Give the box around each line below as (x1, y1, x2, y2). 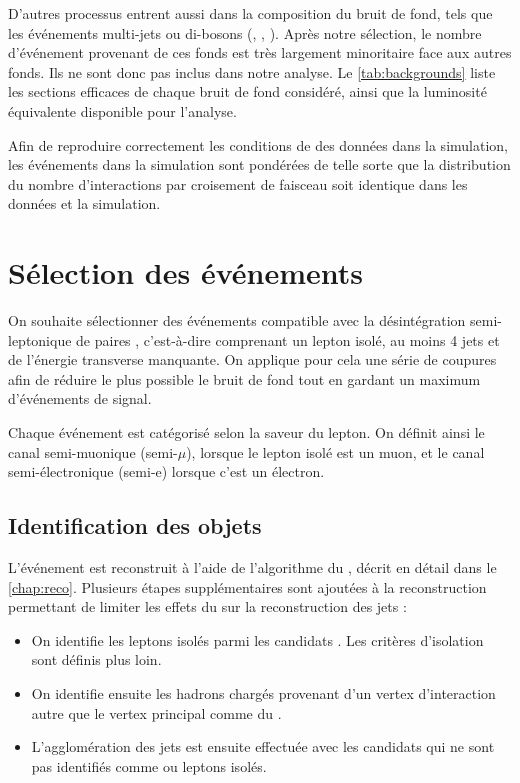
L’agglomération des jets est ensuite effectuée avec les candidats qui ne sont (31, 736, 495, 757)
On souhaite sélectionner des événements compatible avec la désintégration (8, 310, 466, 331)
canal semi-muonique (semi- (8, 441, 178, 462)
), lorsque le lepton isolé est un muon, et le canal (186, 441, 485, 462)
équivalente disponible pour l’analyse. (8, 100, 237, 121)
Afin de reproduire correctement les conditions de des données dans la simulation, (8, 134, 508, 155)
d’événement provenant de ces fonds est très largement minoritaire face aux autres (8, 42, 512, 63)
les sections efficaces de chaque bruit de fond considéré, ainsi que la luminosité (8, 81, 487, 102)
